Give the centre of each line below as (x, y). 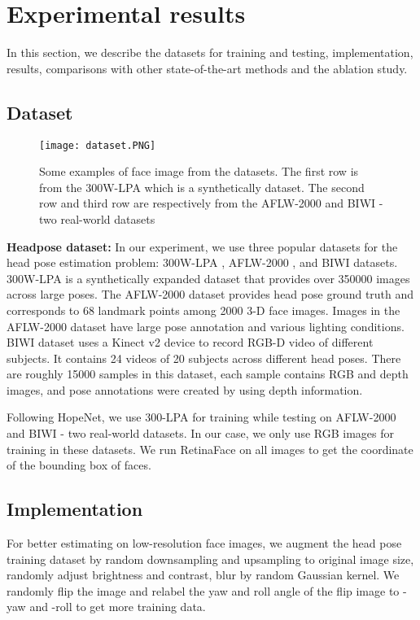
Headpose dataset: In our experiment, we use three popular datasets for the (202, 246)
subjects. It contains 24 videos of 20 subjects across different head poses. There (204, 358)
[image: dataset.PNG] (98, 145)
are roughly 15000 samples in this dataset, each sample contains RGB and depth (208, 374)
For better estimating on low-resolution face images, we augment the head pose (204, 543)
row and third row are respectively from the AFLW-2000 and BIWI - (211, 203)
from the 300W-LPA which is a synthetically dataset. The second (202, 187)
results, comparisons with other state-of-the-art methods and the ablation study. (207, 68)
